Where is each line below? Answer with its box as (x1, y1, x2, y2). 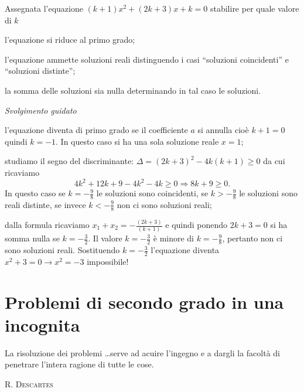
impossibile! (87, 255, 129, 267)
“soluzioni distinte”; (5, 64, 76, 77)
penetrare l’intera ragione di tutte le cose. (5, 358, 154, 370)
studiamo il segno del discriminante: (5, 155, 134, 167)
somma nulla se (5, 232, 60, 244)
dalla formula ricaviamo (5, 219, 90, 230)
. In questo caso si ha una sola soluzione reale (56, 135, 219, 147)
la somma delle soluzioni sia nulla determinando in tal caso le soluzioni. (5, 84, 261, 96)
